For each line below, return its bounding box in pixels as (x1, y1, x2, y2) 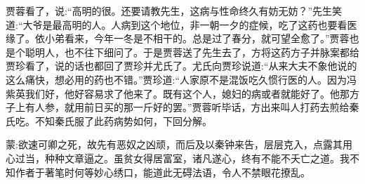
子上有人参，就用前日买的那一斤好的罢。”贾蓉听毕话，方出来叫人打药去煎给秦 (6, 100, 359, 114)
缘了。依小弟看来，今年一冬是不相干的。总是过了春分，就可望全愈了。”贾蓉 (6, 31, 350, 46)
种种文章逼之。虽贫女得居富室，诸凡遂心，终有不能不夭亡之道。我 (44, 150, 350, 165)
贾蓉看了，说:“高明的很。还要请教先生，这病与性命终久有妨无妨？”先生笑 (6, 4, 343, 18)
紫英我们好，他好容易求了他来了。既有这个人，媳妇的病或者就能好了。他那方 (6, 86, 359, 100)
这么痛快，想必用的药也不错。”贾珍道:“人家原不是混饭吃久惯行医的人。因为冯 (6, 72, 357, 86)
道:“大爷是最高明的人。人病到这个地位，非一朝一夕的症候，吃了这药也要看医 (6, 17, 357, 32)
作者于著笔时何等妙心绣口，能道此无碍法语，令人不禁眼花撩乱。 (15, 164, 310, 179)
